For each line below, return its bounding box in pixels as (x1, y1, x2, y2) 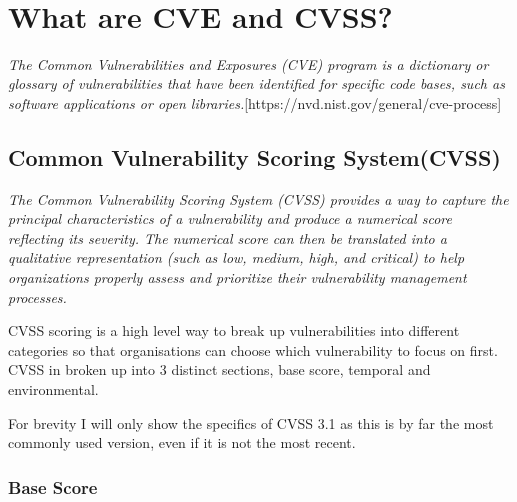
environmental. (8, 379, 99, 400)
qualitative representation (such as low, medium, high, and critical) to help (8, 247, 465, 268)
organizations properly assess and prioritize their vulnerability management (8, 267, 467, 288)
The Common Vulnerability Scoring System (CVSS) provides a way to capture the (8, 188, 509, 209)
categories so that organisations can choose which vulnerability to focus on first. (8, 339, 498, 360)
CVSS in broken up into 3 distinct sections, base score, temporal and (8, 359, 431, 380)
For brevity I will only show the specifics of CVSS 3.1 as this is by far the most (8, 412, 494, 433)
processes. (8, 286, 67, 307)
